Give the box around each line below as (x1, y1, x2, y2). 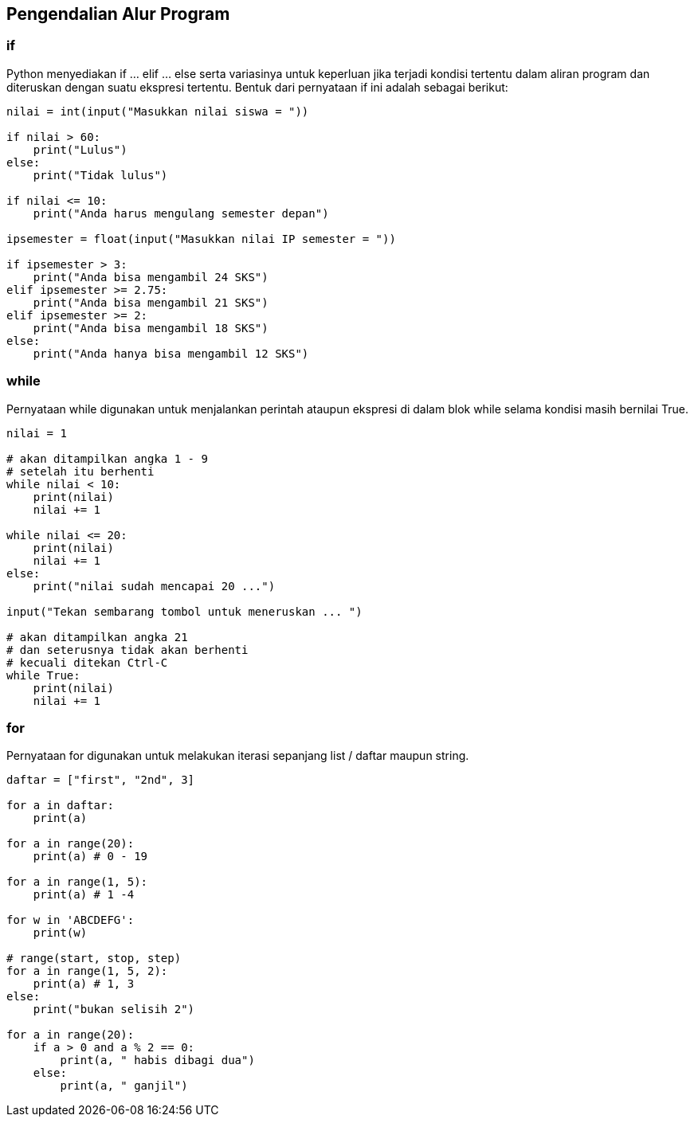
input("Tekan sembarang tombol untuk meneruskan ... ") (6, 605, 363, 618)
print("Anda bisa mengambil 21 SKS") (33, 295, 269, 309)
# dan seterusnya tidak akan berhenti (6, 643, 249, 656)
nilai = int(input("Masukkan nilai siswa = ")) (6, 104, 309, 118)
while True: (6, 668, 80, 682)
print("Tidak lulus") (33, 168, 168, 182)
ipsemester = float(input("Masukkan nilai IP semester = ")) (6, 232, 396, 245)
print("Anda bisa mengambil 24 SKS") (33, 270, 269, 284)
